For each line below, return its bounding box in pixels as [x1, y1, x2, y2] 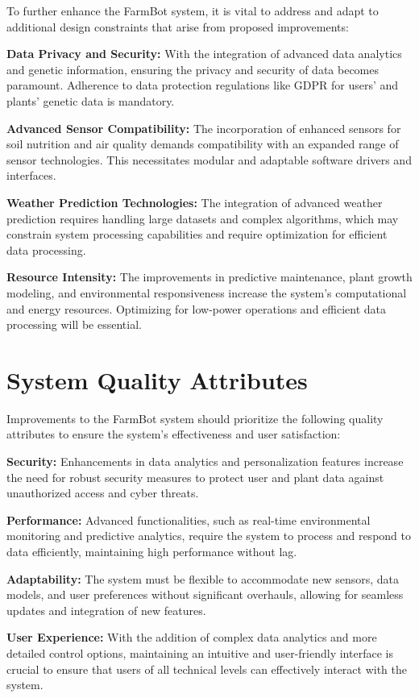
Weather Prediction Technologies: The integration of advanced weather [6, 193, 383, 210]
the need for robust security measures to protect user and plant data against [6, 468, 384, 485]
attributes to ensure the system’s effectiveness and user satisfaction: [6, 426, 341, 442]
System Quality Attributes [6, 363, 308, 396]
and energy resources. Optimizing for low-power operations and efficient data [6, 300, 387, 317]
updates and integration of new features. [6, 601, 206, 618]
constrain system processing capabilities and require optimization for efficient [6, 226, 388, 243]
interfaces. [6, 167, 56, 184]
